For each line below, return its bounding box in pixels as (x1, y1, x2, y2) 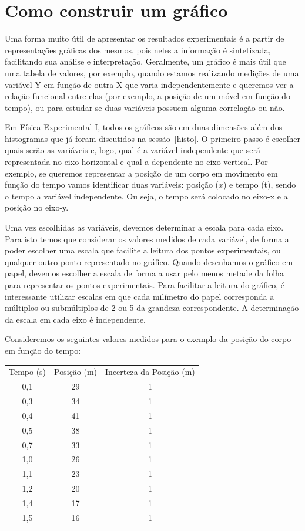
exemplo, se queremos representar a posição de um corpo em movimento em (5, 167, 278, 179)
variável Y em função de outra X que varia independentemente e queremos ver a (5, 78, 294, 90)
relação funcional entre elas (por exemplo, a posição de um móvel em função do (5, 90, 290, 102)
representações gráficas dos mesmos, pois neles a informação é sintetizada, (5, 43, 271, 56)
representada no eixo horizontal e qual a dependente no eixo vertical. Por (5, 155, 268, 168)
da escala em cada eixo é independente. (5, 313, 146, 325)
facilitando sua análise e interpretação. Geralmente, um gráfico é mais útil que (5, 55, 286, 67)
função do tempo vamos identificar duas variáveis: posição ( (5, 178, 219, 191)
